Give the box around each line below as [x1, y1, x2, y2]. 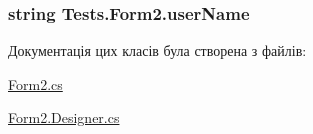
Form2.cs [8, 73, 63, 94]
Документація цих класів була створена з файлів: [8, 40, 307, 61]
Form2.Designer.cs [8, 107, 120, 128]
